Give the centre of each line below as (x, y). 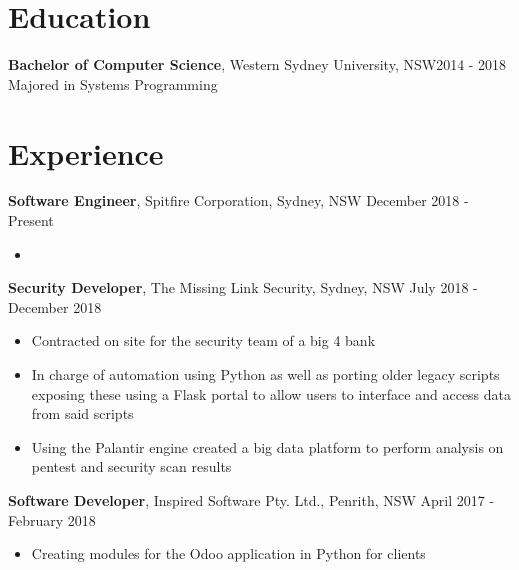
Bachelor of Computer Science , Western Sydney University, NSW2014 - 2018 (257, 64)
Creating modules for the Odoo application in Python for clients (228, 553)
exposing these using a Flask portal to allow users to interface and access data (271, 393)
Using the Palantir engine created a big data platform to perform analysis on (267, 446)
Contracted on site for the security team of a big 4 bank (203, 340)
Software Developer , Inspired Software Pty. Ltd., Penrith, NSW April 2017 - (251, 499)
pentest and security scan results (131, 466)
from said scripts (82, 413)
